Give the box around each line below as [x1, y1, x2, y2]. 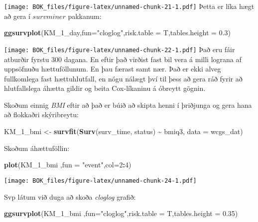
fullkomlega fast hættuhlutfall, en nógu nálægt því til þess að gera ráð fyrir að [4, 73, 243, 83]
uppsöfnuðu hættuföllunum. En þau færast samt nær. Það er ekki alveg [4, 64, 221, 74]
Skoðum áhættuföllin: [4, 143, 70, 153]
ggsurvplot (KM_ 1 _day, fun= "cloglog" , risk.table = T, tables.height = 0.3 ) [4, 27, 231, 38]
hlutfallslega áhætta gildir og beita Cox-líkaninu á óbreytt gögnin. [4, 83, 206, 93]
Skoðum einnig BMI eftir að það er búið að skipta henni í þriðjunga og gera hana [4, 99, 252, 110]
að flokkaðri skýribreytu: [4, 109, 79, 120]
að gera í [4, 10, 30, 21]
